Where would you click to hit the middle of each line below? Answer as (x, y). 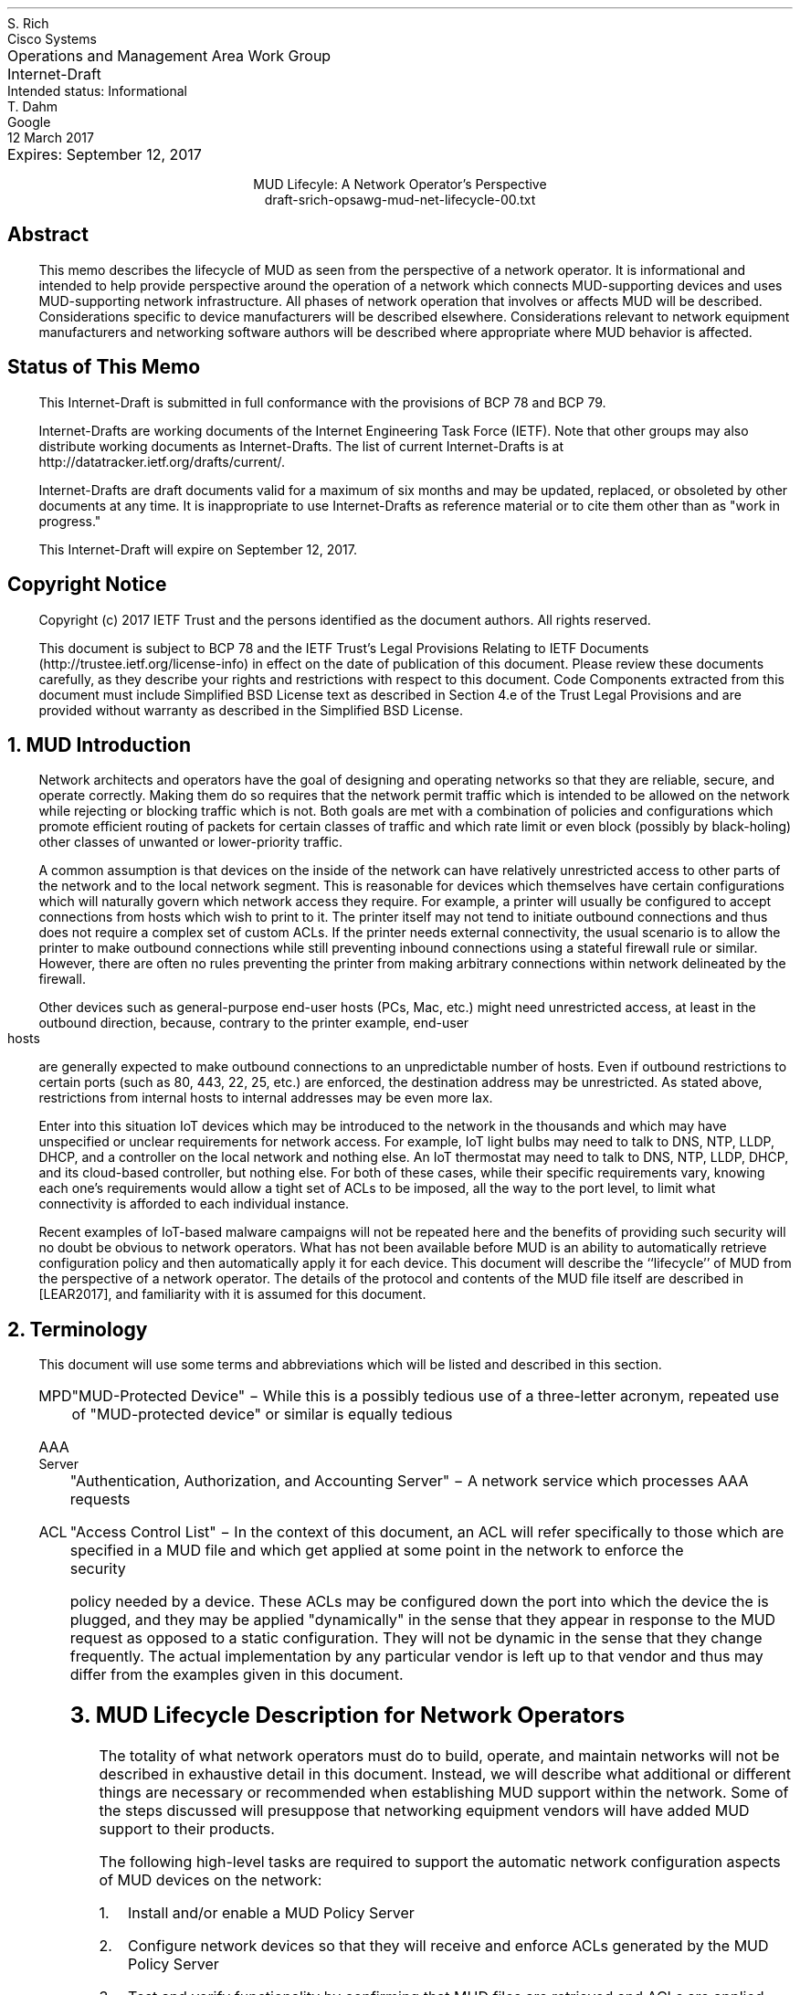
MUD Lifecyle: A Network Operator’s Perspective (400, 184)
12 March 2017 (51, 137)
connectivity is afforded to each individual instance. (194, 1204)
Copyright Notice (87, 585)
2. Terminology (78, 1329)
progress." (70, 521)
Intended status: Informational (97, 91)
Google (29, 122)
